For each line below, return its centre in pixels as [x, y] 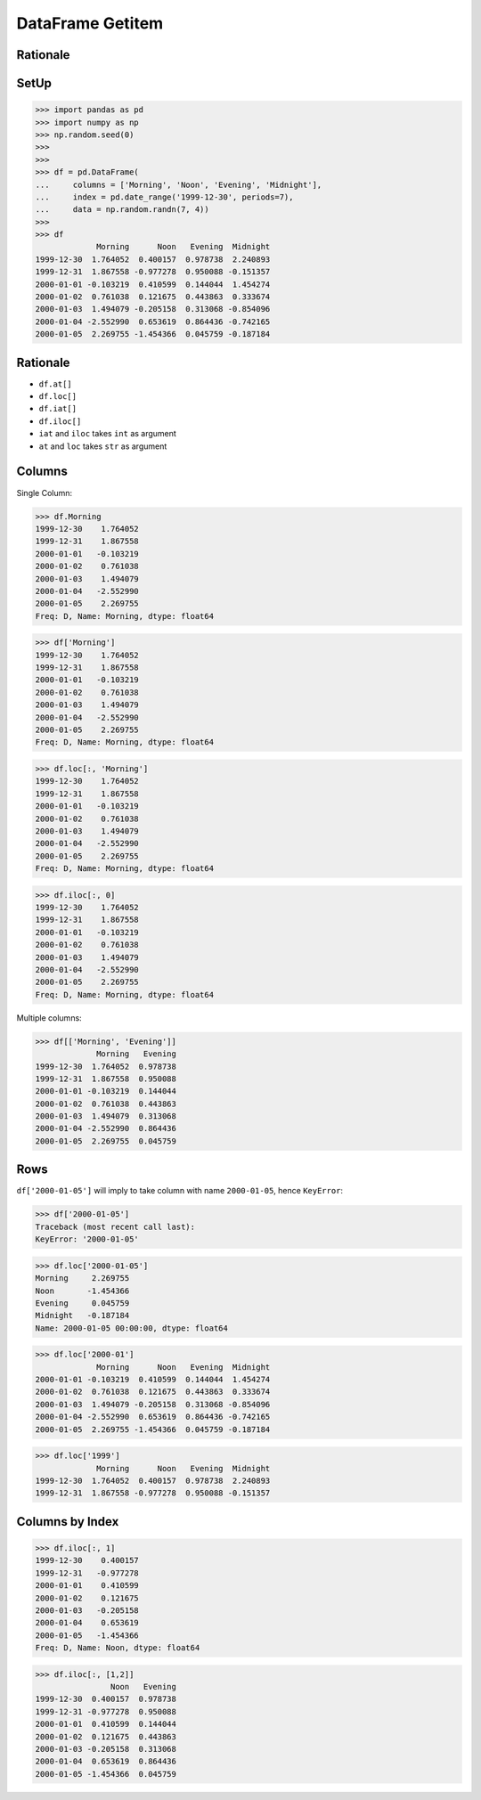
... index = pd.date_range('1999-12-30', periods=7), [164, 197]
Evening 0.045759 [82, 1303]
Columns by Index [68, 1522]
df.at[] [56, 384]
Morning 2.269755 [82, 1279]
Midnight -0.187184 [82, 1315]
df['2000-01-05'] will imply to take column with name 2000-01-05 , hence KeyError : [179, 1191]
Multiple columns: [49, 1018]
